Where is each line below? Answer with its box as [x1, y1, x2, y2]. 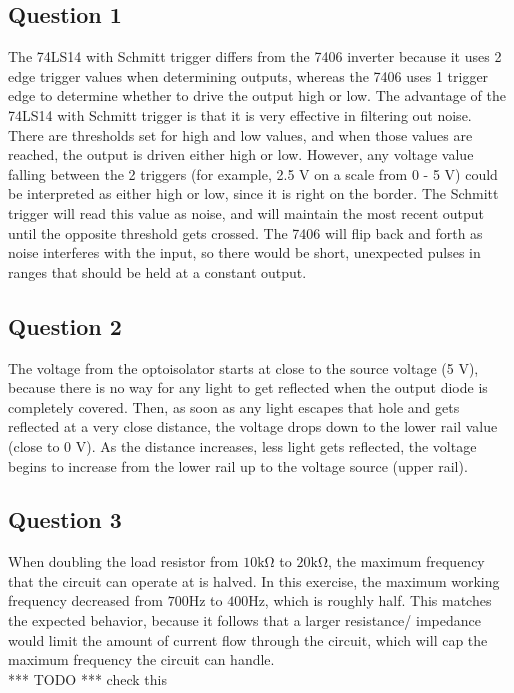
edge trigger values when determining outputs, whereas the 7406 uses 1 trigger [8, 65, 489, 86]
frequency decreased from [8, 590, 163, 611]
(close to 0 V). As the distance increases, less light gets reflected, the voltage [8, 435, 477, 456]
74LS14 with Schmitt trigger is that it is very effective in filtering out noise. [8, 104, 472, 125]
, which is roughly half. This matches [264, 590, 492, 611]
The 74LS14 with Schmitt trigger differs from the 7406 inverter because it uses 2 [8, 46, 502, 67]
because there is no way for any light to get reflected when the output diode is [8, 377, 488, 398]
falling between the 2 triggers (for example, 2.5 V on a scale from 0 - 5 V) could [8, 163, 498, 184]
